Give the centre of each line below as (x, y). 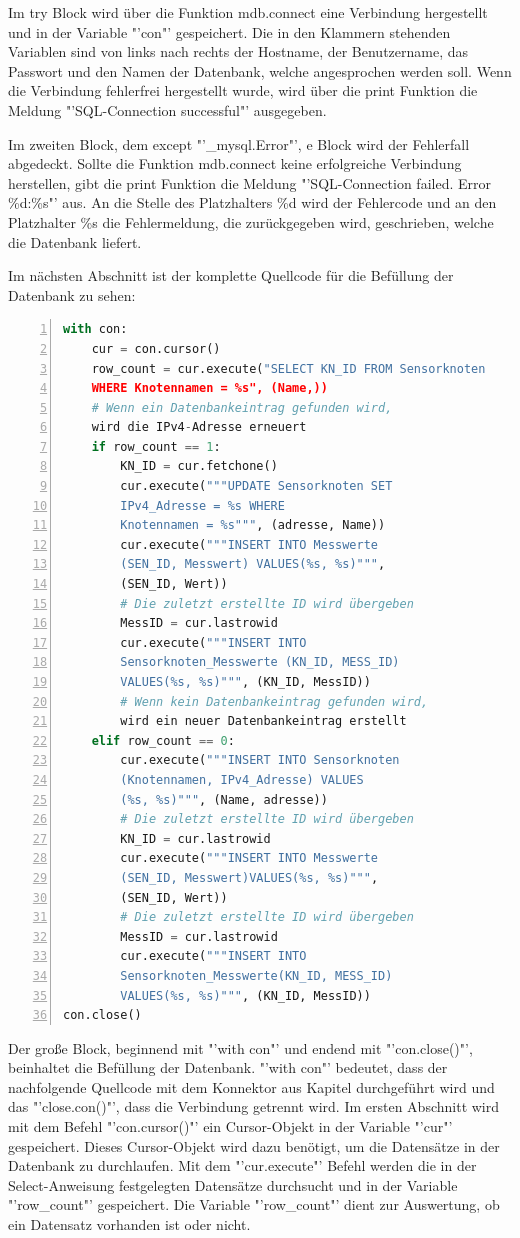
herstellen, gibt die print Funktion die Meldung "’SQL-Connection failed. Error (249, 182)
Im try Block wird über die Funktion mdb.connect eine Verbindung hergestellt (248, 12)
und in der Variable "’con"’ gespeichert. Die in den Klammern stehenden (229, 31)
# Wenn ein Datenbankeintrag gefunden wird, (242, 407)
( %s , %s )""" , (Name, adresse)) (224, 799)
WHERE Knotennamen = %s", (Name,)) (209, 388)
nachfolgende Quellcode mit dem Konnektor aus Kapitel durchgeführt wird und (251, 1086)
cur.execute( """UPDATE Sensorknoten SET (256, 486)
